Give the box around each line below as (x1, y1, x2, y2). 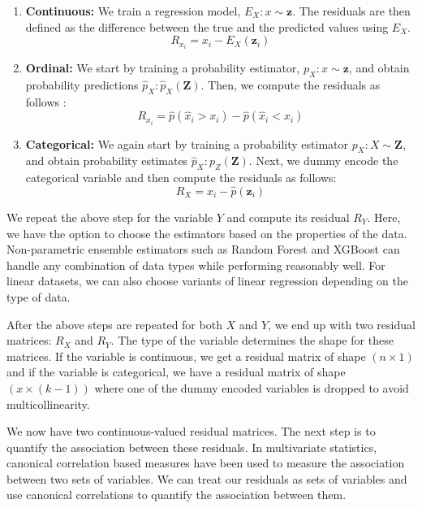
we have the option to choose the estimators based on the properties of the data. (6, 224, 407, 241)
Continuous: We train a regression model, (25, 2, 241, 19)
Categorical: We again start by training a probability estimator (25, 135, 349, 152)
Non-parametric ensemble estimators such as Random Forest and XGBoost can (6, 241, 400, 258)
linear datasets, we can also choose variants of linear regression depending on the (6, 272, 408, 289)
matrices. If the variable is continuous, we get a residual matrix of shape (6, 347, 366, 364)
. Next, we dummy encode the (248, 152, 398, 169)
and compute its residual (226, 208, 350, 225)
